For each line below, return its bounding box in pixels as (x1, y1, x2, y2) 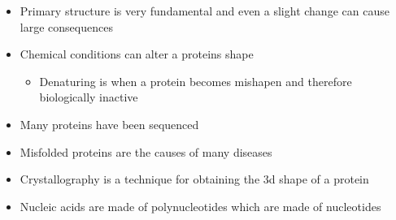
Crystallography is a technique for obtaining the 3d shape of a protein (20, 170, 369, 188)
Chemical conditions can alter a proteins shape (20, 45, 254, 63)
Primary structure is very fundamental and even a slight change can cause (20, 2, 389, 19)
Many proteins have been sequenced (20, 115, 199, 132)
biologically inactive (39, 88, 138, 106)
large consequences (20, 18, 113, 35)
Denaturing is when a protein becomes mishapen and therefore (39, 72, 352, 89)
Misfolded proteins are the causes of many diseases (20, 143, 272, 160)
